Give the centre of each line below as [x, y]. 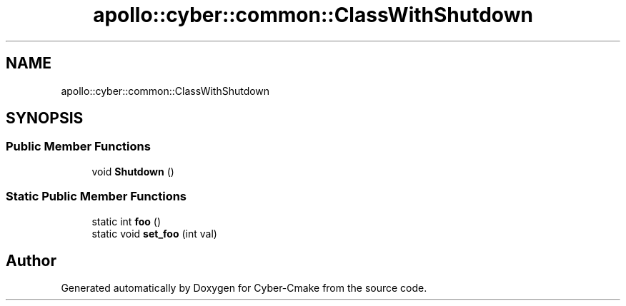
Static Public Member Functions [96, 197]
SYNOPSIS [45, 118]
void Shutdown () [133, 171]
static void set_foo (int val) [154, 233]
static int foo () [126, 221]
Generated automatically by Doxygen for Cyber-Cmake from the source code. [244, 288]
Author [31, 260]
